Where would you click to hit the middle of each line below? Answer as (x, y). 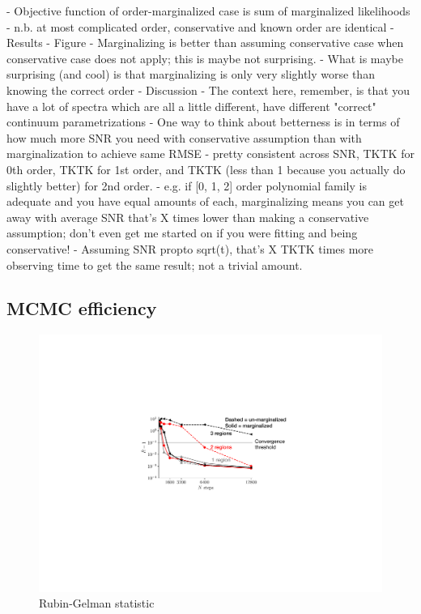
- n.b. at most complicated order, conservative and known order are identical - (200, 26)
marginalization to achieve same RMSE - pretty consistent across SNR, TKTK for (210, 153)
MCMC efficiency (82, 308)
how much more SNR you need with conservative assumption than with (184, 137)
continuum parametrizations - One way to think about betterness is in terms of (203, 122)
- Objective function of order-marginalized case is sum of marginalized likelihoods (208, 11)
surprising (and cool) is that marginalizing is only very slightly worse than (191, 74)
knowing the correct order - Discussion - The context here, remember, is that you (208, 90)
